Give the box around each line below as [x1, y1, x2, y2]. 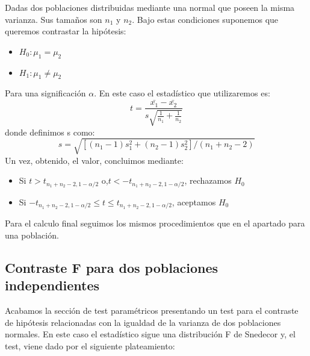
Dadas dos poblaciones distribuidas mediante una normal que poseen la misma [5, 1, 295, 13]
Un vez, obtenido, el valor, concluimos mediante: [5, 154, 184, 166]
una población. [5, 228, 59, 241]
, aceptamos [172, 195, 216, 208]
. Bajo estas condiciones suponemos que [132, 13, 279, 25]
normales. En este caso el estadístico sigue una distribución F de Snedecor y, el [5, 328, 296, 340]
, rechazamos [184, 174, 232, 187]
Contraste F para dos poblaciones [5, 258, 219, 276]
